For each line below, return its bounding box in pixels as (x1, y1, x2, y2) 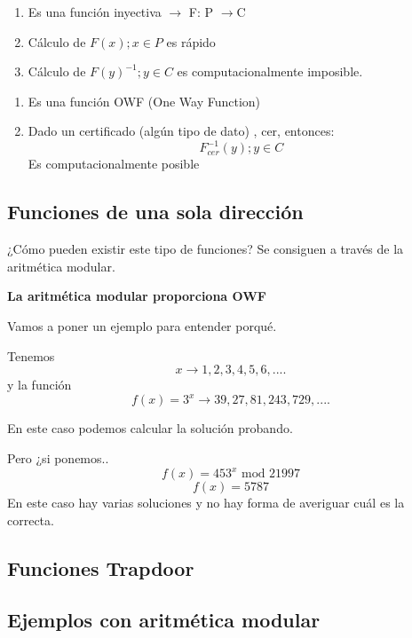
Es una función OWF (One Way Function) (28, 91, 261, 110)
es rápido (166, 32, 216, 51)
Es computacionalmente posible (28, 154, 200, 173)
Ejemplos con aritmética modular (7, 606, 321, 634)
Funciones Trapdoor (7, 554, 194, 581)
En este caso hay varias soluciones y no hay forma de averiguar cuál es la (7, 493, 405, 512)
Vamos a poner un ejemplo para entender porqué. (7, 317, 277, 335)
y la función (7, 375, 72, 394)
